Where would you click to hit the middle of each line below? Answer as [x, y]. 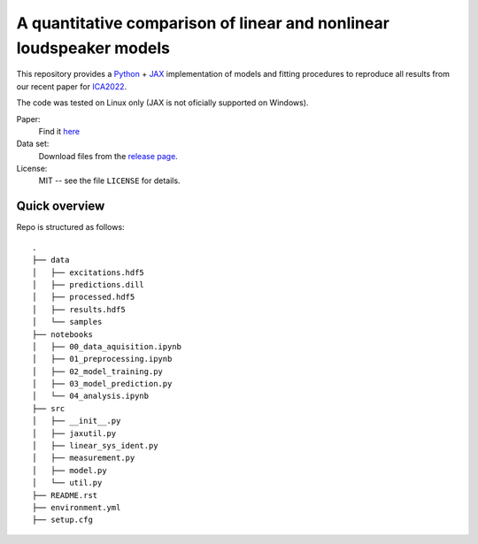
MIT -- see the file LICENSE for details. [109, 180]
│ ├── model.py [69, 470]
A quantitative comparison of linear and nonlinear [203, 23]
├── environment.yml [77, 507]
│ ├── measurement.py [84, 458]
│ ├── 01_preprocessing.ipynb [102, 359]
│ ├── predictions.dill [89, 284]
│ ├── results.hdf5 [79, 309]
